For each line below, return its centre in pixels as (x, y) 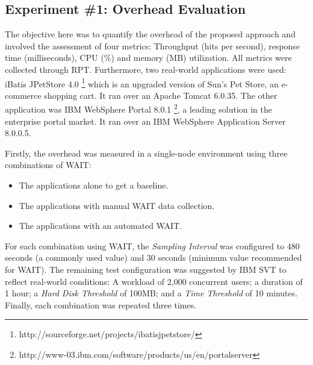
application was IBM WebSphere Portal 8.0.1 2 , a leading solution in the (139, 108)
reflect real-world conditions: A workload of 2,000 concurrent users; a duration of (154, 281)
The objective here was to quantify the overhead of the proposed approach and (150, 34)
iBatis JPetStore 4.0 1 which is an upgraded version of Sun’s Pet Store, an (142, 83)
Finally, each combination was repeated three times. (101, 304)
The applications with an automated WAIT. (101, 226)
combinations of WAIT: (48, 165)
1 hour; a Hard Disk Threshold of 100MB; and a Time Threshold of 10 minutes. (151, 293)
